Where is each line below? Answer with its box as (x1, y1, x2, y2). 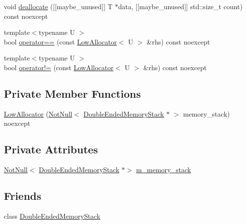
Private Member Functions (4, 86, 141, 101)
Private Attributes (4, 142, 98, 157)
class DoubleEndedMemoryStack (4, 210, 101, 221)
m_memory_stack (136, 164, 191, 175)
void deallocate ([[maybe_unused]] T (4, 1, 113, 11)
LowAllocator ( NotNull (4, 108, 72, 119)
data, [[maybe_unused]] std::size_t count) (118, 1, 243, 11)
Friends (4, 188, 42, 203)
